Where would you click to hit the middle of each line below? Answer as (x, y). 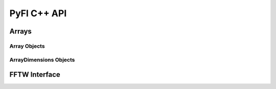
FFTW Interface (35, 75)
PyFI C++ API (38, 13)
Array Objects (27, 46)
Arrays (20, 31)
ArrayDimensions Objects (42, 60)
